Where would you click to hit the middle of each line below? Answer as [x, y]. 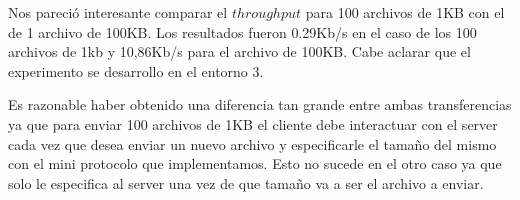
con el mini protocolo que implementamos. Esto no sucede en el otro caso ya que [255, 163]
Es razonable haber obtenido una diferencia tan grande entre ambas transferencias [260, 104]
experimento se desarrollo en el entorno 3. [136, 70]
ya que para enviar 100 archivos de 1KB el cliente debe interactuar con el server [253, 123]
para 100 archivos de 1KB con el [405, 12]
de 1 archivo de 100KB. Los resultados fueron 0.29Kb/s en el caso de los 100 [242, 31]
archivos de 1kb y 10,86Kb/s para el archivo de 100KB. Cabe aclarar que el [239, 51]
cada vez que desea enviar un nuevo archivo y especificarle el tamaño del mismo [252, 143]
